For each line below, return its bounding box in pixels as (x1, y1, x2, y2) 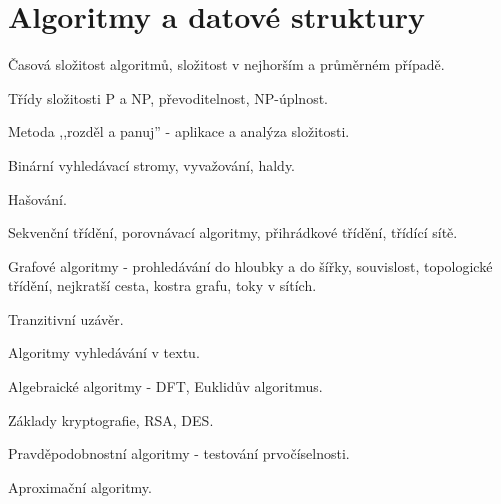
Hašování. (8, 188, 67, 209)
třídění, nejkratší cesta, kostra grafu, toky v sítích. (8, 275, 317, 296)
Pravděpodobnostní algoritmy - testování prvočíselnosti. (8, 443, 350, 464)
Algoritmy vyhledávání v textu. (8, 342, 200, 363)
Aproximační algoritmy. (8, 476, 152, 497)
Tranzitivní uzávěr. (8, 308, 124, 329)
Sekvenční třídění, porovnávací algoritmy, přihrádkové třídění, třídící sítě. (8, 222, 458, 243)
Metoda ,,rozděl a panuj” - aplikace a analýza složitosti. (8, 121, 350, 142)
